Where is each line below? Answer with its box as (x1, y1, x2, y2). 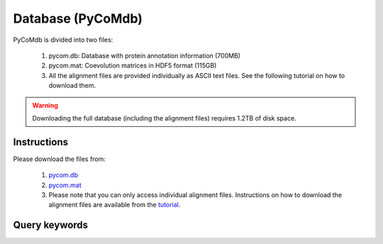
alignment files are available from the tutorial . (48, 201, 181, 209)
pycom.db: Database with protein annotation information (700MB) (48, 51, 241, 60)
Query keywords (13, 219, 89, 231)
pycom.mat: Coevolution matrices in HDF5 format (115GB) (48, 61, 217, 70)
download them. (48, 82, 96, 90)
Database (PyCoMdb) (13, 11, 143, 26)
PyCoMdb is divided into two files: (13, 35, 113, 44)
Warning (32, 101, 58, 109)
